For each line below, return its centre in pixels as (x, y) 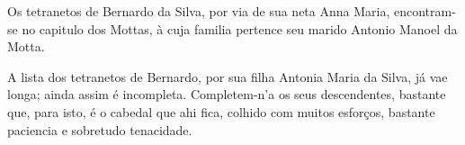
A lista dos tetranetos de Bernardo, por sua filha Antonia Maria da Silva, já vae (228, 76)
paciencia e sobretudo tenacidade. (100, 129)
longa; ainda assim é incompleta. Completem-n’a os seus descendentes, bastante (227, 94)
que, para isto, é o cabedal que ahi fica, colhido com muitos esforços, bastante (221, 111)
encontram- (425, 11)
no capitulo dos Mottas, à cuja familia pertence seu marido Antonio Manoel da (240, 28)
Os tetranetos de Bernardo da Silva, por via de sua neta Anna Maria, (199, 11)
